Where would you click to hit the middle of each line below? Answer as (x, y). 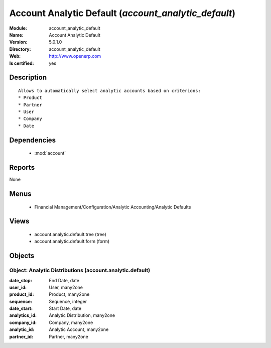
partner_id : (21, 336)
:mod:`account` (50, 153)
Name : (16, 35)
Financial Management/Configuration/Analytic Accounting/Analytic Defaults (113, 207)
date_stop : (21, 280)
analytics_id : (23, 315)
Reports (22, 167)
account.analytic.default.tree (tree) (70, 234)
